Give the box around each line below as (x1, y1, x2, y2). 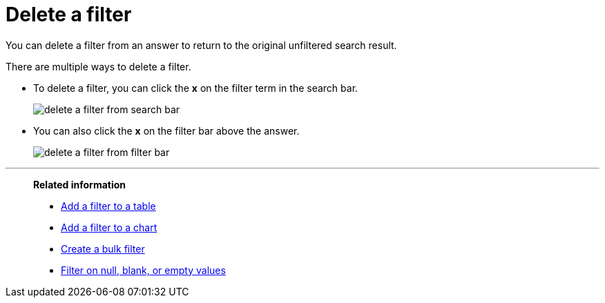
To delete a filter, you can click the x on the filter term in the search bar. (33, 81, 358, 94)
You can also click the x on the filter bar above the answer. (33, 124, 300, 137)
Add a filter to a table (61, 199, 156, 212)
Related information (33, 178, 126, 190)
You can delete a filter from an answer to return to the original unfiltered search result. (6, 39, 397, 51)
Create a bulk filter (61, 242, 145, 255)
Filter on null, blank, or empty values (61, 264, 226, 276)
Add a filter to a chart (61, 221, 157, 233)
